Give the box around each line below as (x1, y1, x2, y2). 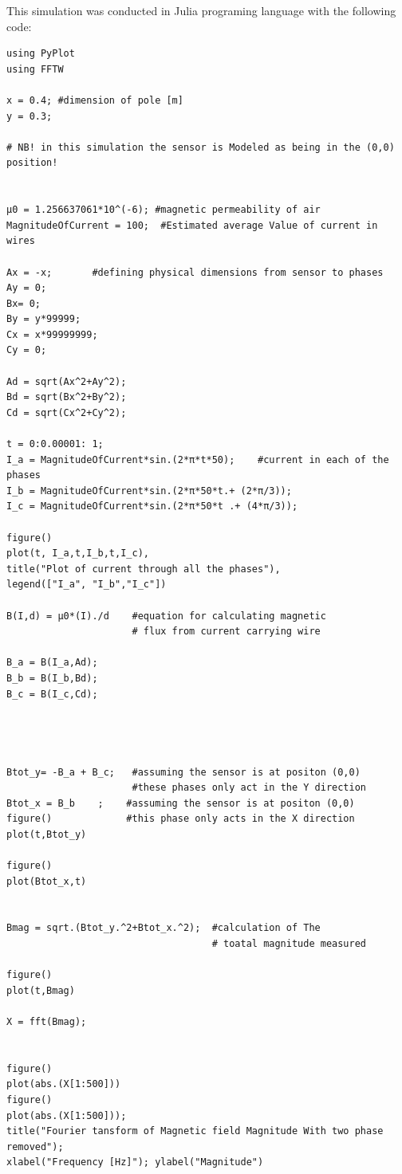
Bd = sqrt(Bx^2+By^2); (6, 391, 127, 403)
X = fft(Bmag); (6, 1016, 87, 1027)
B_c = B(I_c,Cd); (6, 688, 98, 700)
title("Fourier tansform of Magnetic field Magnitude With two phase (6, 1125, 384, 1137)
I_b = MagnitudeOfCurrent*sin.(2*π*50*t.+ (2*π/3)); (6, 485, 292, 497)
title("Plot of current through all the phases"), (6, 563, 281, 575)
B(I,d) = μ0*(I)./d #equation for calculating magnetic (6, 610, 326, 622)
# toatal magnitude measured (211, 938, 367, 950)
